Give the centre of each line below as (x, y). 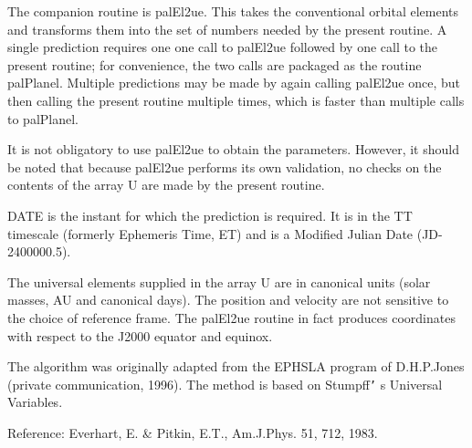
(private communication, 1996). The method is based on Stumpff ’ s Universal (225, 384)
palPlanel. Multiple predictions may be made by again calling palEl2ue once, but (234, 83)
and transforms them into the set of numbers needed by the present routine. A (227, 29)
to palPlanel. (43, 118)
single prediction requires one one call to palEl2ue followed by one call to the (223, 47)
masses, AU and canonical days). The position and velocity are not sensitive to (228, 300)
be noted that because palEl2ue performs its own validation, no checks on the (225, 167)
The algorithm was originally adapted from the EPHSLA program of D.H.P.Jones (236, 366)
